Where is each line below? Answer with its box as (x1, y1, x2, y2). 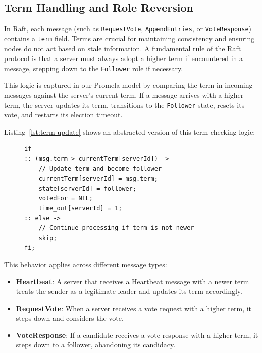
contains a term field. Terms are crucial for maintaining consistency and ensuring (4, 33, 255, 43)
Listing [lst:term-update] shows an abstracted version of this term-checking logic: (4, 126, 255, 137)
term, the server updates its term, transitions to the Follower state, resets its (4, 99, 245, 110)
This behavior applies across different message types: (4, 259, 167, 269)
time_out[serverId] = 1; (38, 204, 122, 212)
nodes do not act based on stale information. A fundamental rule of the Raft (4, 43, 241, 53)
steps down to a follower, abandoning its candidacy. (16, 339, 176, 350)
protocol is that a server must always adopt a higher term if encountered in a (4, 53, 243, 64)
